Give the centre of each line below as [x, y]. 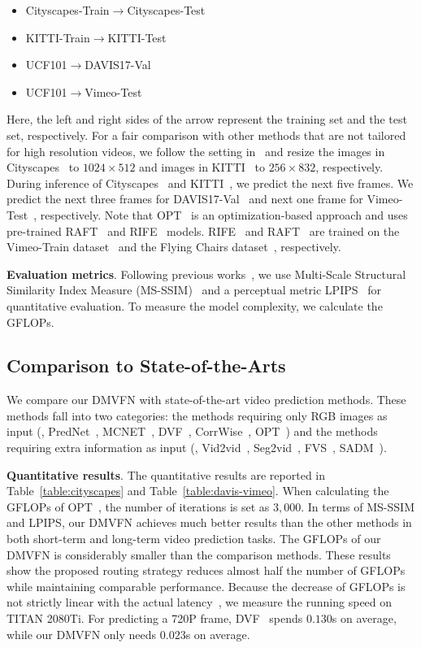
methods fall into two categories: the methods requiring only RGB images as [197, 415]
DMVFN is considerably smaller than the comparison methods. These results [199, 554]
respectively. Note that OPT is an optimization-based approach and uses [224, 214]
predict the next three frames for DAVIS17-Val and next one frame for [185, 199]
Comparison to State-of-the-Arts [146, 365]
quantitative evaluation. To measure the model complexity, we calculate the [195, 305]
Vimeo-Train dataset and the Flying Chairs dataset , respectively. [174, 247]
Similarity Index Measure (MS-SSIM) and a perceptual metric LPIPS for [194, 290]
